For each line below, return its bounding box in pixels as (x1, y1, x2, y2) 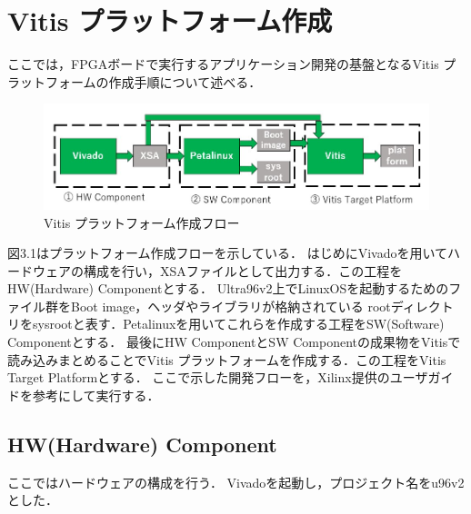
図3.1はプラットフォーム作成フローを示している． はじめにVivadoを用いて (7, 243, 448, 262)
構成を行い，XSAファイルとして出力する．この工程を (83, 261, 403, 280)
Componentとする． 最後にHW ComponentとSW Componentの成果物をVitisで (7, 332, 461, 351)
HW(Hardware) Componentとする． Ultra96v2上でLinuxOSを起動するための (7, 279, 449, 298)
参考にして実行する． (32, 385, 160, 404)
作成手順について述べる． (108, 72, 262, 91)
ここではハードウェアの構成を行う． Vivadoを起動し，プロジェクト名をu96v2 (7, 472, 465, 491)
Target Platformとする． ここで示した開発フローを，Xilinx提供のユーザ (7, 368, 428, 387)
